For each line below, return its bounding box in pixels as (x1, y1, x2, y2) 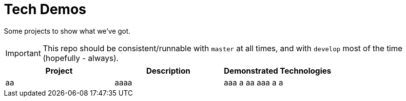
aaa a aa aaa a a (224, 77, 283, 87)
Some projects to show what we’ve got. (4, 26, 131, 35)
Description (146, 65, 191, 76)
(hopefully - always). (42, 53, 119, 63)
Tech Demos (4, 1, 87, 18)
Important (5, 48, 41, 58)
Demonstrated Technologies (224, 65, 331, 76)
